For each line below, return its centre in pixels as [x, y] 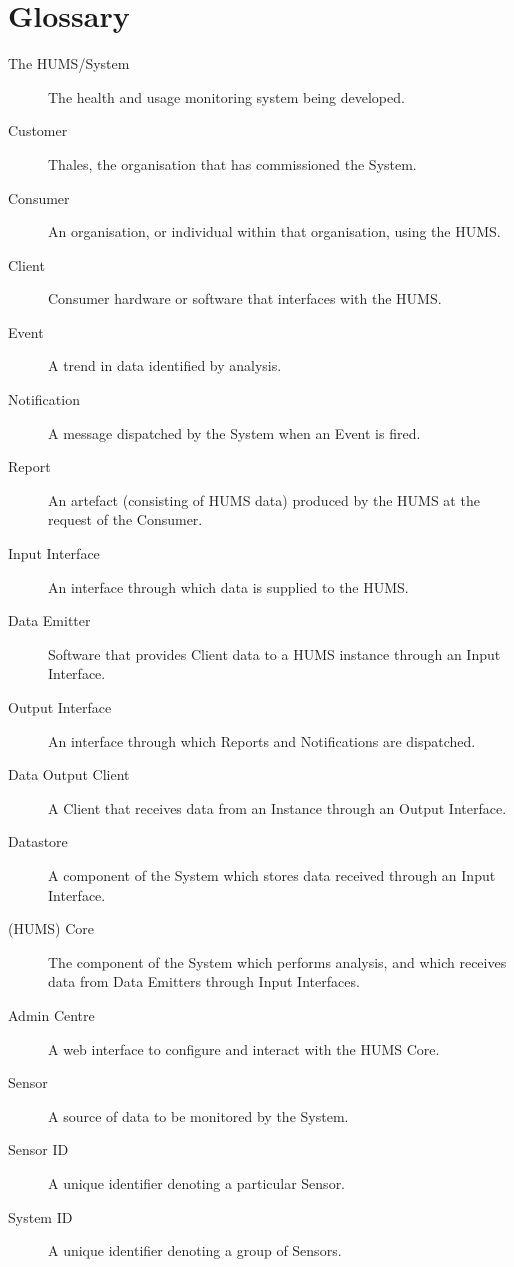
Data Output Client [69, 774]
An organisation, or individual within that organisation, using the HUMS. [274, 231]
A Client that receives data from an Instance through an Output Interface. [277, 807]
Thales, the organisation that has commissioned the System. [232, 163]
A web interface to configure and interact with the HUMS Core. [244, 1048]
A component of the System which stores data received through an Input [272, 874]
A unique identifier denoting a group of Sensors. [195, 1250]
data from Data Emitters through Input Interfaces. [204, 981]
